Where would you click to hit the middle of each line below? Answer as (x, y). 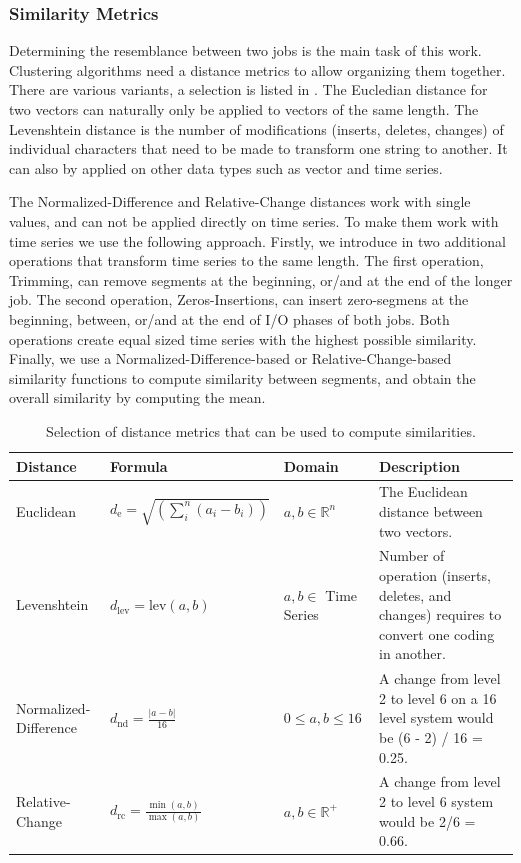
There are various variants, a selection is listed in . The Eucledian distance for (248, 89)
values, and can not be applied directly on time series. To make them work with (254, 220)
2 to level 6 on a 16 (437, 697)
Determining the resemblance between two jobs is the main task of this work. (245, 50)
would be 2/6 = (427, 820)
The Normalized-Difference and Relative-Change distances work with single (240, 201)
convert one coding (436, 633)
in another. (412, 653)
